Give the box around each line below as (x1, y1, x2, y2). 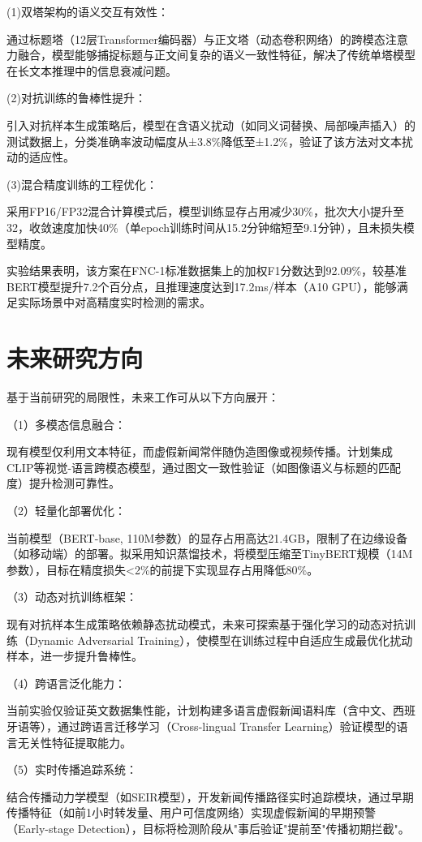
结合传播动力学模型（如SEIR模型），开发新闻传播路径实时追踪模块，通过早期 (6, 788, 414, 805)
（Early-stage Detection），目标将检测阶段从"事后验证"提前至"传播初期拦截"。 (6, 819, 410, 836)
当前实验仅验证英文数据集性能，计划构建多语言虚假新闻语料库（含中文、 (6, 702, 393, 719)
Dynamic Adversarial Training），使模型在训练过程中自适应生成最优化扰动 (28, 631, 413, 648)
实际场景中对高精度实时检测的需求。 (17, 294, 211, 311)
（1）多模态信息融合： (6, 415, 126, 432)
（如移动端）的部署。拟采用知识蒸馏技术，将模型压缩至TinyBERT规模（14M (6, 545, 413, 562)
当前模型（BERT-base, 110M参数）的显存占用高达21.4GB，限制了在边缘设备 (6, 529, 408, 546)
